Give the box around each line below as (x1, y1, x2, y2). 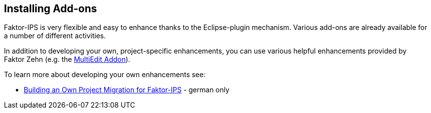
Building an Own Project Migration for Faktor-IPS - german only (24, 85, 230, 94)
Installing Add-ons (4, 2, 97, 15)
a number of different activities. (4, 31, 106, 40)
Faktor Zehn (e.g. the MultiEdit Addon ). (4, 55, 130, 64)
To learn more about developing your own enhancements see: (4, 70, 206, 79)
